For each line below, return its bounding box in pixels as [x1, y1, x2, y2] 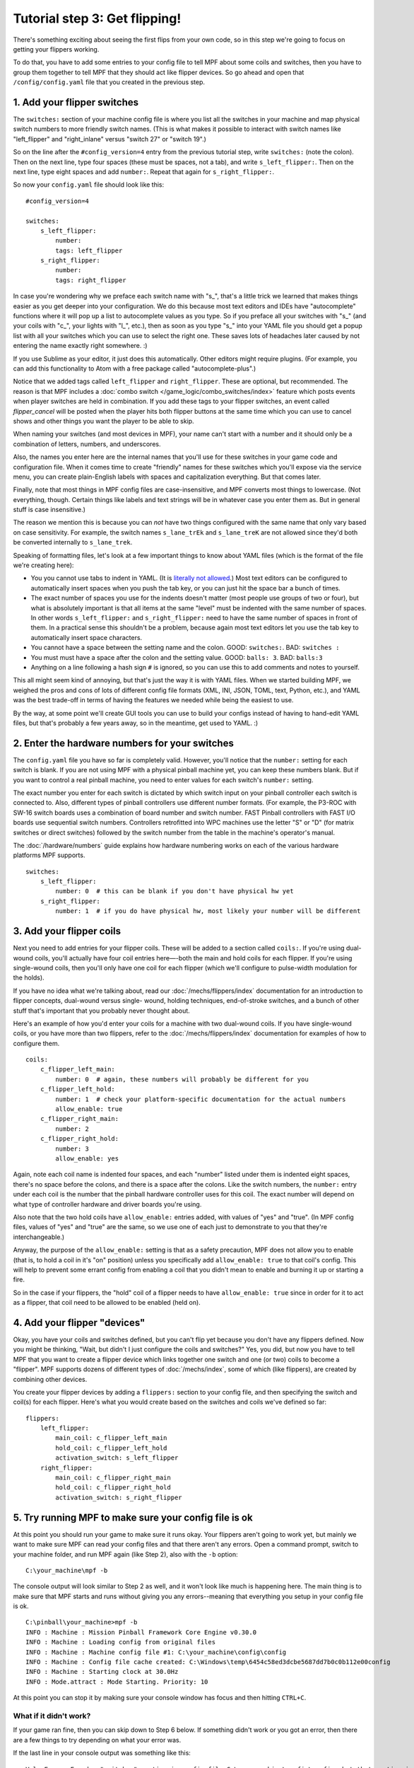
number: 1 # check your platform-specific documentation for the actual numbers [55, 1095, 346, 1103]
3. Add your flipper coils [13, 925, 122, 937]
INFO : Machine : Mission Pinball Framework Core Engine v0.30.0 [25, 1628, 257, 1636]
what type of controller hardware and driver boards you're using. [13, 1199, 202, 1209]
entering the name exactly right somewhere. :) [13, 342, 148, 350]
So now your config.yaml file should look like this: [13, 180, 165, 189]
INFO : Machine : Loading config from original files [25, 1638, 215, 1646]
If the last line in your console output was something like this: [13, 1749, 191, 1757]
